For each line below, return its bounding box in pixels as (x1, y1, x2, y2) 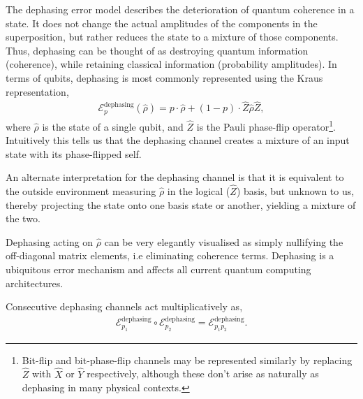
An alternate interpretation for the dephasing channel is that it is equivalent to (6, 170, 344, 184)
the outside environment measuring (6, 184, 156, 198)
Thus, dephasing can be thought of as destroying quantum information (6, 43, 309, 57)
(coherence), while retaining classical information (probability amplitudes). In (6, 57, 337, 71)
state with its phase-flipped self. (6, 146, 142, 161)
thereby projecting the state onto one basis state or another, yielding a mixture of (6, 197, 356, 212)
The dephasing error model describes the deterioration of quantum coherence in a (6, 2, 355, 16)
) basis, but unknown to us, (236, 184, 355, 198)
